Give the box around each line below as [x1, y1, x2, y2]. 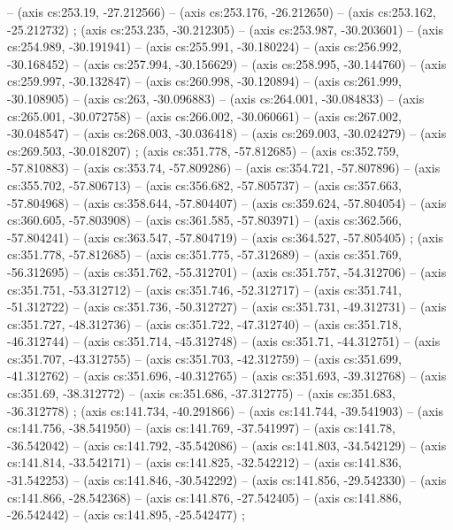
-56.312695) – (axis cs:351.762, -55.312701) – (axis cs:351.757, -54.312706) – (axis [7, 262, 447, 280]
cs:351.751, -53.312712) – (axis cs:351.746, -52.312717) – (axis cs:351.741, [7, 280, 403, 298]
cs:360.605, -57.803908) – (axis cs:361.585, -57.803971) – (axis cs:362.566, [7, 211, 403, 229]
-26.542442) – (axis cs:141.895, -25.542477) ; [7, 505, 245, 524]
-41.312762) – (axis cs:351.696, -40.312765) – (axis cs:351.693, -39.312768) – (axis [7, 366, 447, 385]
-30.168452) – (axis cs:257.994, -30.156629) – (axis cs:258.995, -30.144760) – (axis [7, 54, 447, 73]
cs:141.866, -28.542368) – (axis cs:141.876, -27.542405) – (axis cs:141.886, [7, 488, 403, 506]
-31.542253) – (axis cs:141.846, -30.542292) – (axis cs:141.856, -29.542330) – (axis [7, 471, 447, 489]
